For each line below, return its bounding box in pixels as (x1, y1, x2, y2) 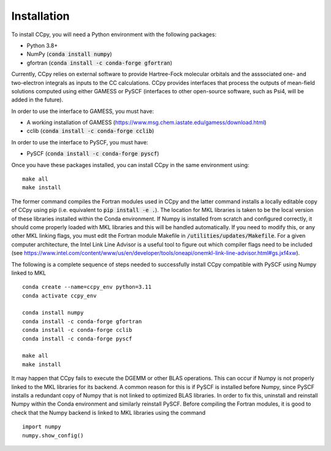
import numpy (22, 423, 61, 430)
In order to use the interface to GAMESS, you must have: (11, 108, 154, 115)
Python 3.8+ (26, 42, 58, 49)
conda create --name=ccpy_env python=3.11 (22, 283, 152, 291)
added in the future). (11, 96, 64, 104)
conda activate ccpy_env (22, 292, 97, 299)
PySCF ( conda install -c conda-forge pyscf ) (26, 150, 159, 157)
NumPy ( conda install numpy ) (26, 50, 113, 58)
